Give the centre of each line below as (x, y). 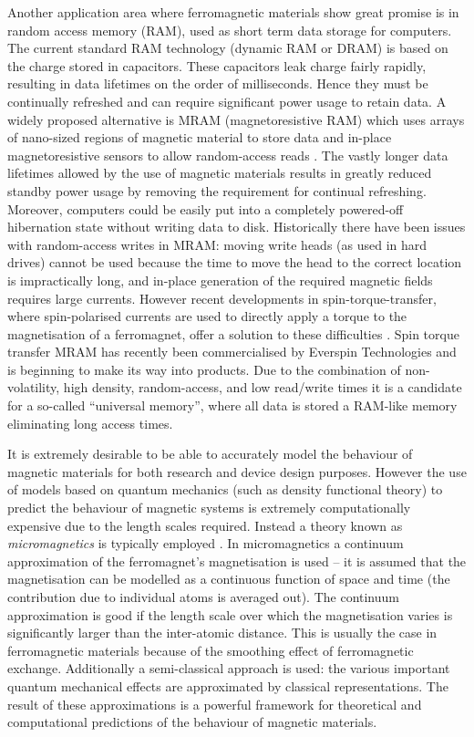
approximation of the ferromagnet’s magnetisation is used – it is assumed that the (237, 561)
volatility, (34, 387)
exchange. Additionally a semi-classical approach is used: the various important (229, 668)
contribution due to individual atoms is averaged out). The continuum (203, 597)
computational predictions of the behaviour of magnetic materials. (192, 722)
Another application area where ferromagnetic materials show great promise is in (233, 12)
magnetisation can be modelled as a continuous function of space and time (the (229, 579)
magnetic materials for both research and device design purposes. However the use (237, 471)
